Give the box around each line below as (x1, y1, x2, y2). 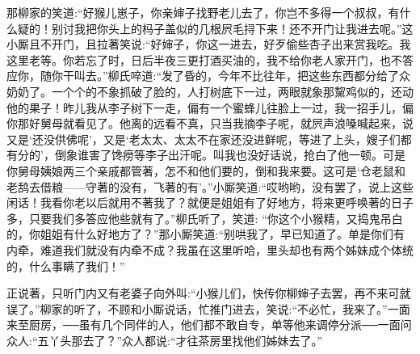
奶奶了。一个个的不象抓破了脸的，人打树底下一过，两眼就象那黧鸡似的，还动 (6, 82, 414, 99)
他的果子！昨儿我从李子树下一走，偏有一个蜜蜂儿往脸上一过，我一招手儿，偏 (6, 99, 414, 116)
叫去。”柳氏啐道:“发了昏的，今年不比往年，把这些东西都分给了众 (73, 67, 411, 84)
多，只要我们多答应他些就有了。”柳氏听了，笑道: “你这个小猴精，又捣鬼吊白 (6, 209, 403, 226)
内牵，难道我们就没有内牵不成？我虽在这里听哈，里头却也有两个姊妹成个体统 (6, 241, 414, 258)
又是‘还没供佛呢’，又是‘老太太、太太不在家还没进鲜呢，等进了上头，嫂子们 (6, 130, 401, 147)
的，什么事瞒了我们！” (6, 257, 125, 274)
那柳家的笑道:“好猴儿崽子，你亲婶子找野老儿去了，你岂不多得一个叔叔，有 (6, 4, 400, 20)
